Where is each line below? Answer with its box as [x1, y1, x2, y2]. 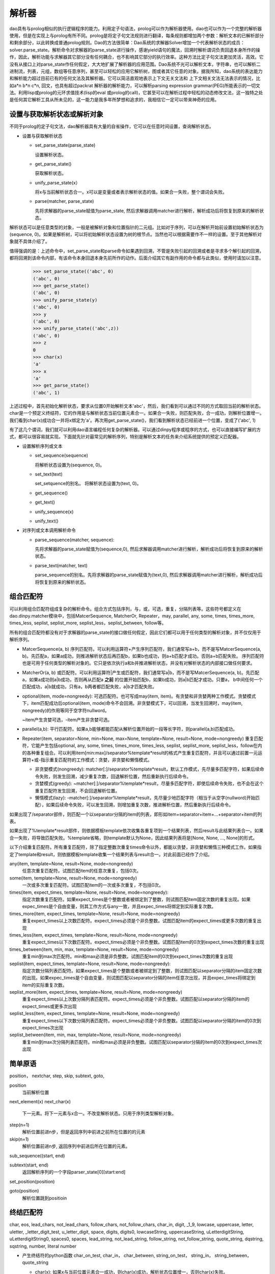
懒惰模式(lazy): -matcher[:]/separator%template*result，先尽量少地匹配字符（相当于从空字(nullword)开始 [35, 794, 256, 801]
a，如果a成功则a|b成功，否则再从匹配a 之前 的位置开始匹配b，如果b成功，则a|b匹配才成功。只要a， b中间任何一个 [22, 677, 263, 683]
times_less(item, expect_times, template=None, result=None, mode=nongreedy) [9, 932, 178, 938]
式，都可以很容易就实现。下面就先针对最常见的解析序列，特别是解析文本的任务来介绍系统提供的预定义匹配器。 [9, 434, 241, 440]
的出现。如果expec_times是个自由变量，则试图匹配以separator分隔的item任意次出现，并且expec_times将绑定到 [22, 975, 256, 981]
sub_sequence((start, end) [9, 1152, 65, 1159]
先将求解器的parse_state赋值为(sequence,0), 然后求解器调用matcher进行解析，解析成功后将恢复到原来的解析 [35, 546, 263, 552]
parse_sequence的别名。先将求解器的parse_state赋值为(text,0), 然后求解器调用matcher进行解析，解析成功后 [35, 572, 263, 578]
